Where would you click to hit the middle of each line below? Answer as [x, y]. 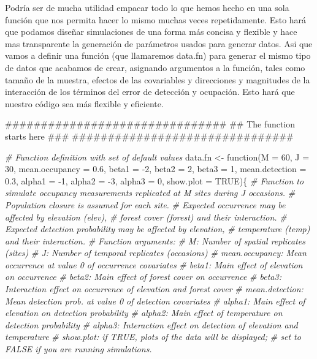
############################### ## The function [150, 124]
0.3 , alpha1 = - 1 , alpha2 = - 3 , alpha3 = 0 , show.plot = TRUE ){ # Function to [155, 180]
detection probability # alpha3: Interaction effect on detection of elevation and [151, 324]
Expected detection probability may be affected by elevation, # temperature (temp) [158, 229]
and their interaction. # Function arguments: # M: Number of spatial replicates [155, 240]
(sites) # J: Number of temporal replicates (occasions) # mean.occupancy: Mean [156, 253]
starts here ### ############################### [149, 136]
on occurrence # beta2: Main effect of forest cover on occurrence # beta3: [143, 277]
